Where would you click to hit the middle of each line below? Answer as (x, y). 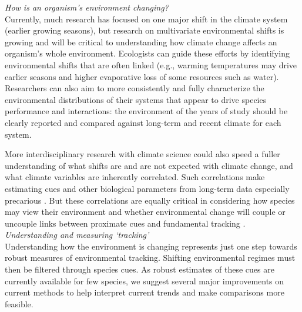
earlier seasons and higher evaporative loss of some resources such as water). (142, 76)
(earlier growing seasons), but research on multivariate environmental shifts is (145, 30)
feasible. (19, 303)
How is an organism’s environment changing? (87, 7)
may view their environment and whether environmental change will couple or (145, 212)
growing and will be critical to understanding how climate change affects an (141, 42)
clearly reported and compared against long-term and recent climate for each (143, 122)
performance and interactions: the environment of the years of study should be (146, 111)
